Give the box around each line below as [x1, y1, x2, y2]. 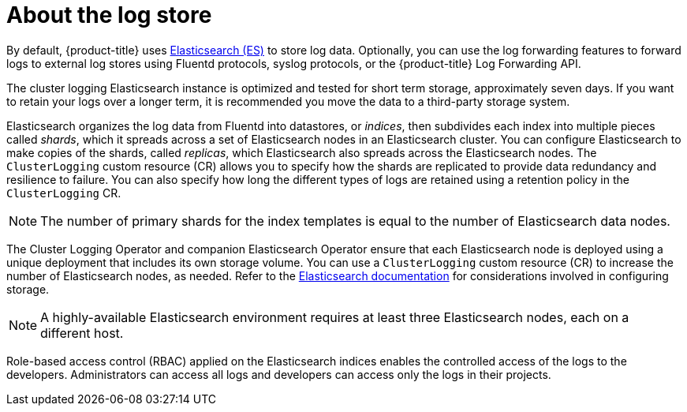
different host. [40, 324, 124, 341]
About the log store [6, 2, 212, 28]
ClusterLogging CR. [6, 185, 121, 200]
